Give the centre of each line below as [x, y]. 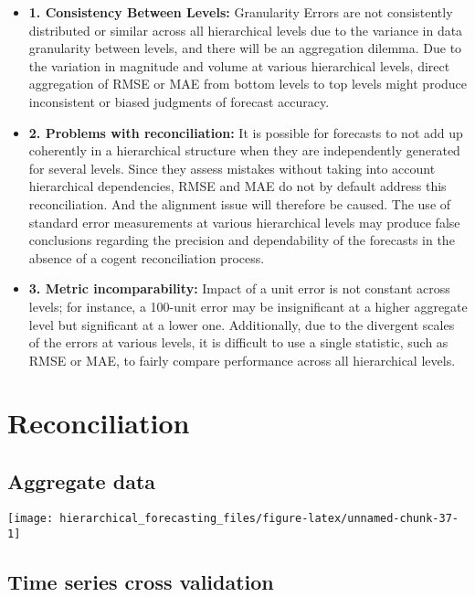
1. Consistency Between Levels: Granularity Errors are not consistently [241, 12]
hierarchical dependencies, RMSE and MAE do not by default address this [237, 186]
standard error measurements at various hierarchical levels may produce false [244, 222]
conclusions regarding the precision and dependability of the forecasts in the [242, 240]
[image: [31, 518]
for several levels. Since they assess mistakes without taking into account [232, 168]
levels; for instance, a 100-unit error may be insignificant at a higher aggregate [248, 306]
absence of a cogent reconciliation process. [147, 257]
